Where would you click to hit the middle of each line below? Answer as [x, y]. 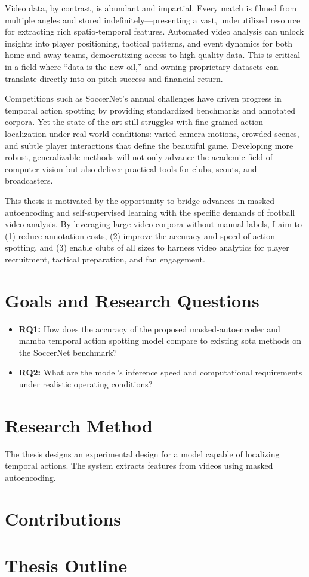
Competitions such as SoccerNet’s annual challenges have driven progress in [143, 98]
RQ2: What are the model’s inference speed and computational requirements [160, 372]
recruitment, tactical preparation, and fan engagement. [105, 259]
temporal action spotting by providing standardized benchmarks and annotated [150, 110]
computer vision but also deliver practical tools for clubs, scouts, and [131, 168]
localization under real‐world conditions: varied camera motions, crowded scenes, [152, 133]
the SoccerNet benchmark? [68, 352]
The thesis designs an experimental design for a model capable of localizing [142, 454]
